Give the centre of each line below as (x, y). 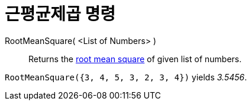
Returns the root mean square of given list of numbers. (135, 59)
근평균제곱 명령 (60, 14)
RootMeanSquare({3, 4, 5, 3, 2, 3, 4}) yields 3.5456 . (126, 77)
